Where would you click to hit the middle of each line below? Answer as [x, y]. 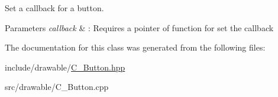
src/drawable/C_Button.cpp [57, 87]
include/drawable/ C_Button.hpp [65, 67]
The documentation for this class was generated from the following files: [135, 47]
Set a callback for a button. [54, 8]
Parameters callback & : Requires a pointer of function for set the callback [139, 27]
